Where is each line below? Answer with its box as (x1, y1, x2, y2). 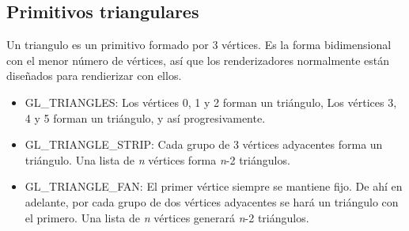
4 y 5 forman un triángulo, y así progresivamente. (25, 109, 266, 126)
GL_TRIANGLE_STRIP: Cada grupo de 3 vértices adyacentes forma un (25, 136, 383, 153)
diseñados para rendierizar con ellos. (6, 67, 182, 84)
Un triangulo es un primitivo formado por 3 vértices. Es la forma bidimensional (6, 36, 392, 53)
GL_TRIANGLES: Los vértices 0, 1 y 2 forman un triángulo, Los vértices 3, (25, 93, 397, 110)
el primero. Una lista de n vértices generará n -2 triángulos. (25, 209, 309, 225)
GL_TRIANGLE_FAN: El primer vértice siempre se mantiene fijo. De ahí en (25, 178, 403, 195)
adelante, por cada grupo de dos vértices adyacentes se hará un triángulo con (25, 193, 399, 210)
